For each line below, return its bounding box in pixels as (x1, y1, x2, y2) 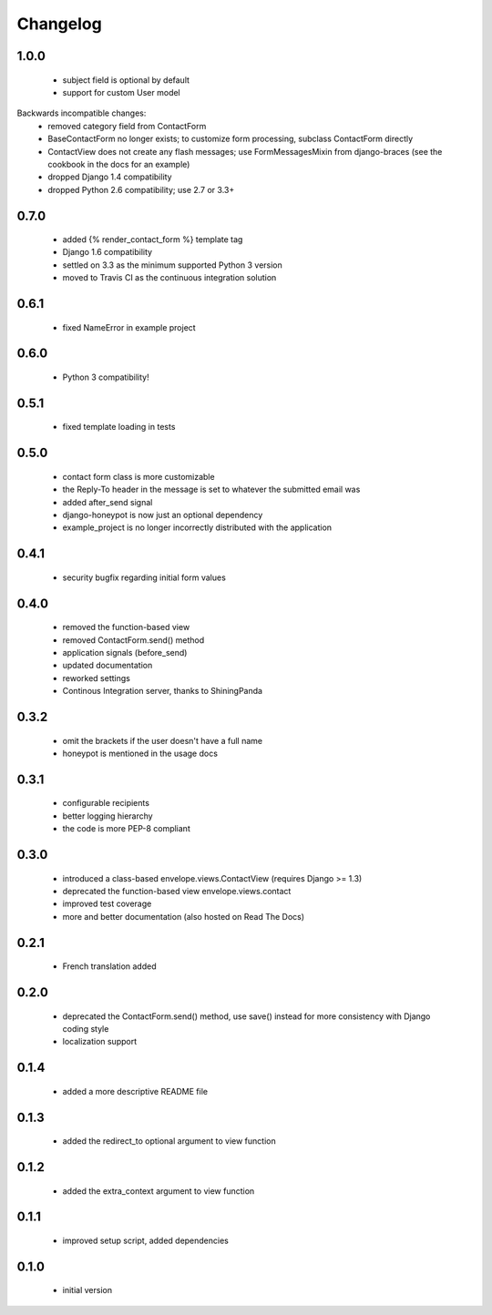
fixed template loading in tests (62, 422, 176, 433)
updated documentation (62, 660, 153, 671)
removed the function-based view (62, 622, 190, 633)
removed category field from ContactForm (47, 120, 207, 131)
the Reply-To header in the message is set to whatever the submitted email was (62, 484, 361, 495)
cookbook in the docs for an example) (47, 158, 190, 169)
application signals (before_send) (62, 647, 188, 658)
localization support (62, 1036, 138, 1047)
